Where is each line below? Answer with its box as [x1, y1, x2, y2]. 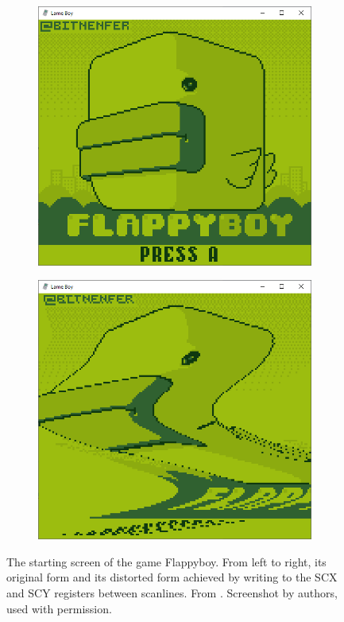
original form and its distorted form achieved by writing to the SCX [6, 569, 338, 585]
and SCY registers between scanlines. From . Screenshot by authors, [6, 584, 338, 601]
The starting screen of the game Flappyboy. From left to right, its [6, 553, 327, 570]
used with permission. [6, 600, 112, 616]
